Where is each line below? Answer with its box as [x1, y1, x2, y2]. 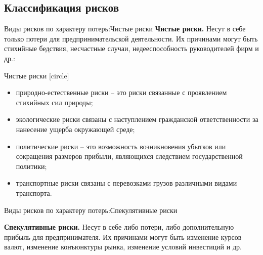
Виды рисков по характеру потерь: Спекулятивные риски [4, 204, 178, 215]
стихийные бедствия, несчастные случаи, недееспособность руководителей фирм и [4, 43, 259, 54]
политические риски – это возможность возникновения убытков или [16, 141, 226, 151]
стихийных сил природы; [16, 97, 93, 107]
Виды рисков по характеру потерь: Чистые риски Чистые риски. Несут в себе [4, 23, 246, 34]
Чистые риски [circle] [4, 70, 69, 80]
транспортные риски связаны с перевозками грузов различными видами [16, 178, 237, 188]
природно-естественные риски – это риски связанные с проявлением [16, 87, 227, 98]
